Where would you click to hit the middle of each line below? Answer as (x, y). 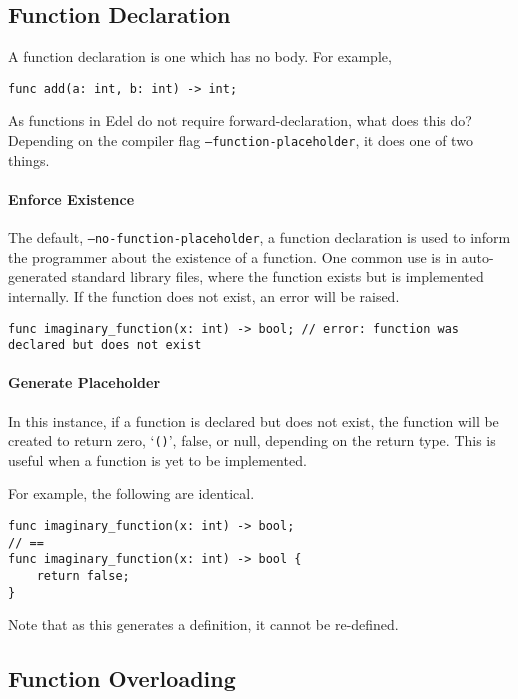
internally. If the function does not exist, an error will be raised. (204, 295)
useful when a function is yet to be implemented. (157, 459)
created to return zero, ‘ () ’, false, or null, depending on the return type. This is (252, 440)
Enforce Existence (71, 198)
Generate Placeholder (84, 382)
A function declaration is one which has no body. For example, (200, 56)
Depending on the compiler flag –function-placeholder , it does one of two (240, 140)
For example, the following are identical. (131, 493)
